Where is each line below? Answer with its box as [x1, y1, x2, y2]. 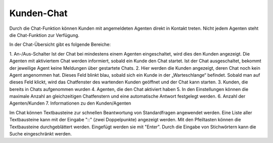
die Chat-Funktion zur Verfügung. [9, 32, 79, 38]
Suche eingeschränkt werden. [9, 131, 72, 137]
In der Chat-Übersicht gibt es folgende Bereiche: [9, 41, 111, 47]
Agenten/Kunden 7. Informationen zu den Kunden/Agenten [9, 100, 131, 106]
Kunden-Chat [9, 8, 68, 19]
